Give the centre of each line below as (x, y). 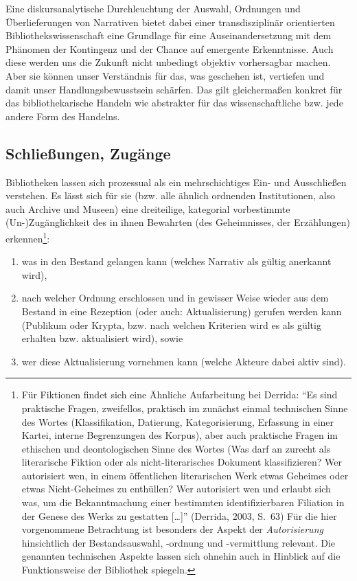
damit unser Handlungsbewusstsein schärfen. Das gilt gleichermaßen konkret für (174, 89)
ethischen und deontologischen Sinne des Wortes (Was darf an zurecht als (176, 448)
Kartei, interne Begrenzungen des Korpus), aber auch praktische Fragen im (180, 435)
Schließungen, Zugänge (88, 153)
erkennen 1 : (28, 237)
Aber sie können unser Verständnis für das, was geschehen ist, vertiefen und (165, 75)
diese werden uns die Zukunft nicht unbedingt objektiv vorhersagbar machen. (168, 62)
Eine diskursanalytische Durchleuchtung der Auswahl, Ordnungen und (153, 8)
